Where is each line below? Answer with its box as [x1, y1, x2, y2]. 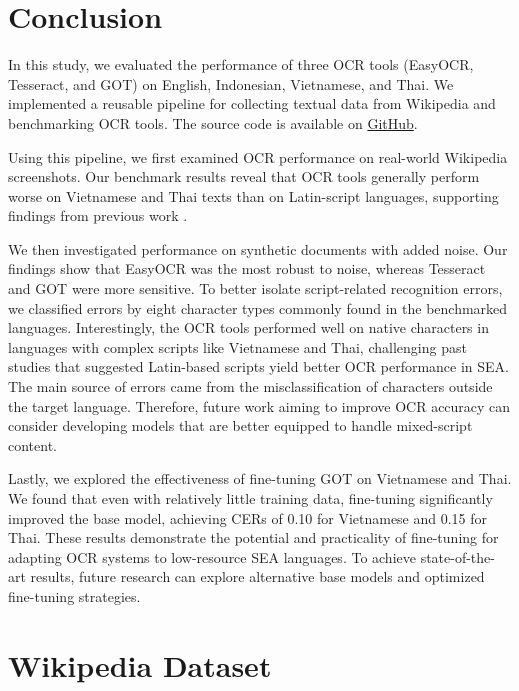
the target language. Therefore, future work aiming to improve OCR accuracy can [8, 395, 511, 416]
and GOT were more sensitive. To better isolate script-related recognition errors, [8, 278, 503, 299]
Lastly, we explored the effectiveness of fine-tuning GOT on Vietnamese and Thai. [8, 468, 512, 489]
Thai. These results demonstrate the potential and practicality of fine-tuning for [8, 527, 499, 548]
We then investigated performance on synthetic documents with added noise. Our [8, 238, 508, 259]
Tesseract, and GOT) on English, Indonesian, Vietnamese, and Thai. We [8, 73, 454, 94]
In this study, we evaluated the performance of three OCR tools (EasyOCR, [8, 54, 474, 75]
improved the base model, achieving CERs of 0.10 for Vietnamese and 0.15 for [8, 507, 488, 528]
